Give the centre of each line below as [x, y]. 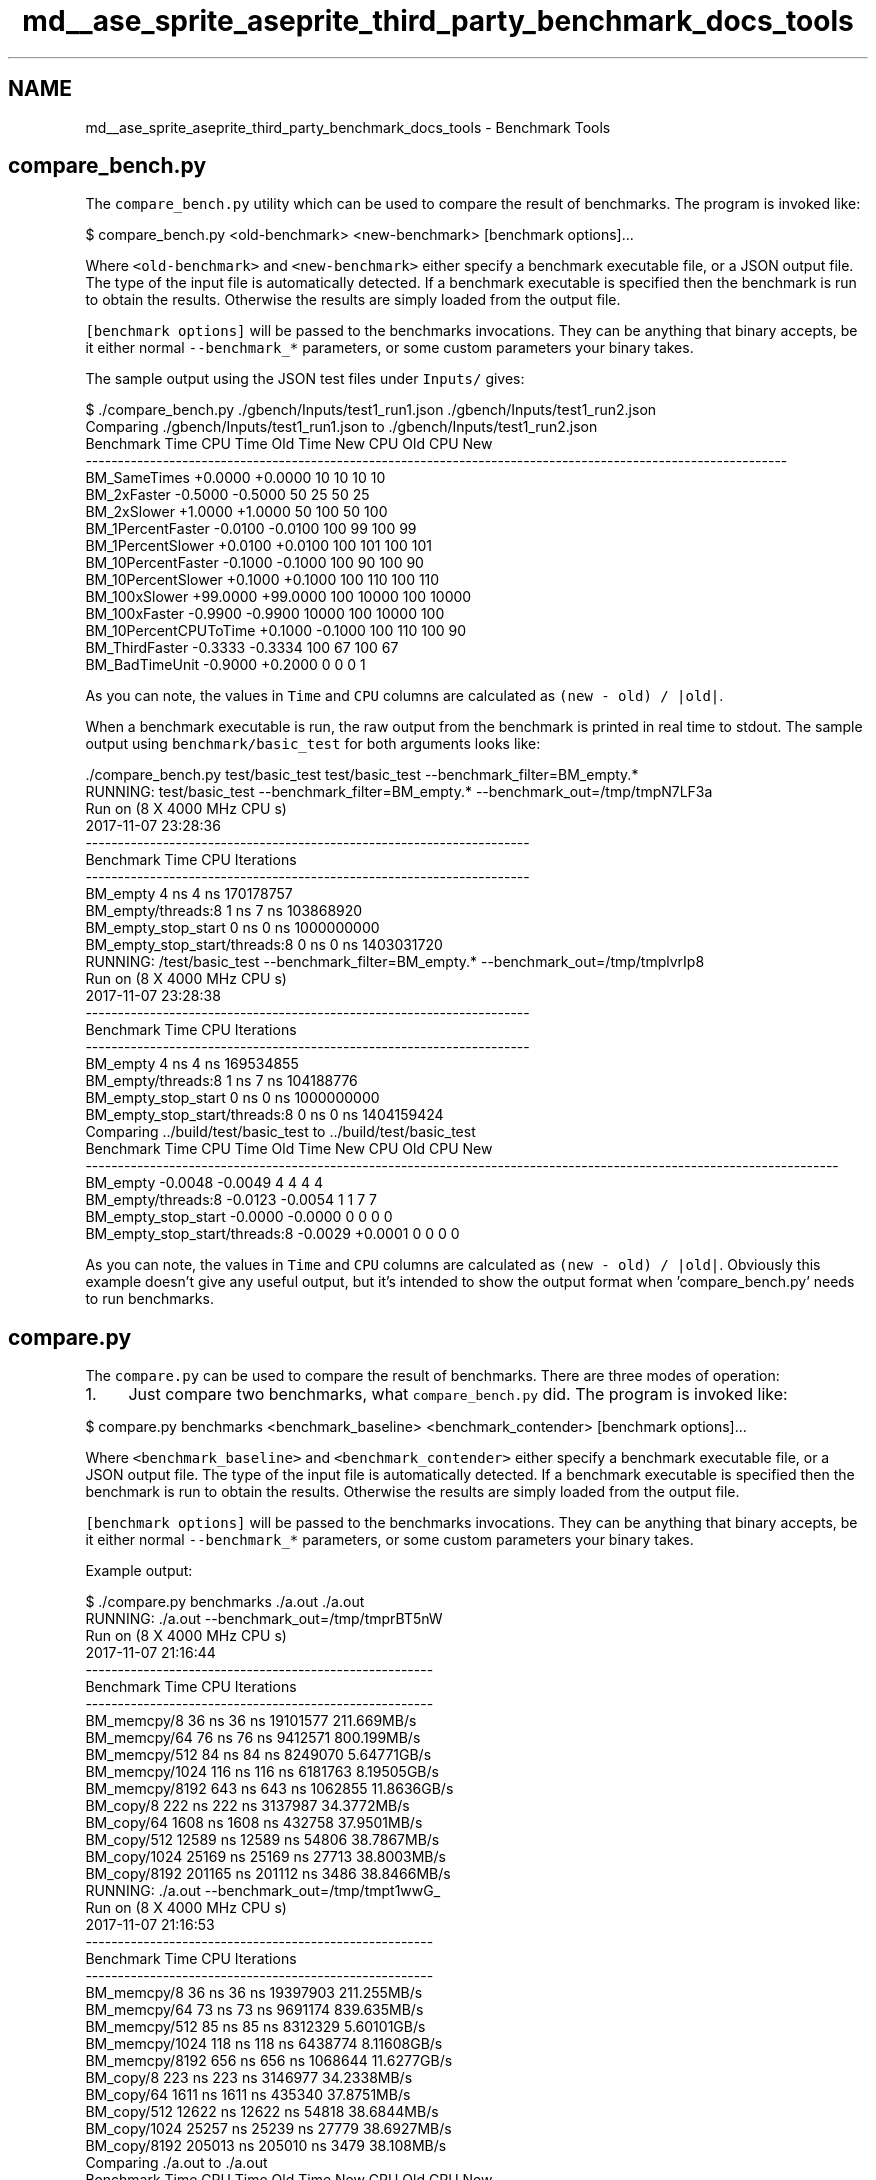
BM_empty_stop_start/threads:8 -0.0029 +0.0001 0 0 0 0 [272, 1234]
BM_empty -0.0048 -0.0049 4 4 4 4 [204, 1183]
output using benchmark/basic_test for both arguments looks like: [313, 744]
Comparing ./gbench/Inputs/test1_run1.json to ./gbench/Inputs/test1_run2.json [341, 427]
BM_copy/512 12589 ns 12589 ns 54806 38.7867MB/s [262, 1840]
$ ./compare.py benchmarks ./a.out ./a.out [225, 1602]
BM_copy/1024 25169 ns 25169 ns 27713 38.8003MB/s [265, 1857]
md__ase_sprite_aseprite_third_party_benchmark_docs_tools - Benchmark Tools [348, 127]
